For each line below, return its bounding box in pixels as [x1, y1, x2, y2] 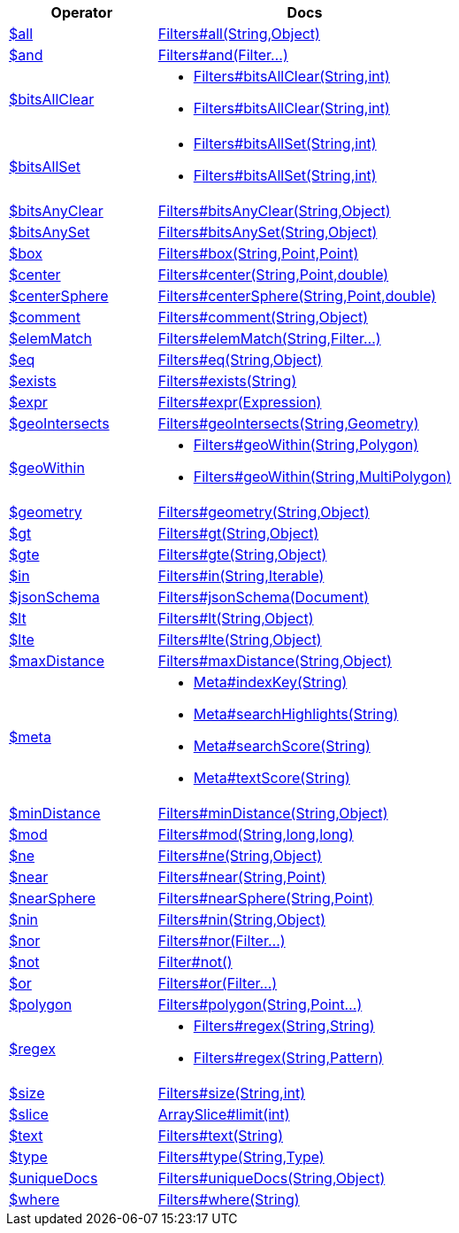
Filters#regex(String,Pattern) [193, 1049, 384, 1066]
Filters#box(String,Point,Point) [157, 244, 359, 262]
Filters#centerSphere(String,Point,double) [157, 287, 437, 305]
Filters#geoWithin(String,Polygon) [193, 436, 419, 454]
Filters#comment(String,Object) [157, 308, 368, 326]
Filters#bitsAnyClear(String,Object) [157, 202, 391, 220]
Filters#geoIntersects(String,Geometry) [157, 415, 419, 432]
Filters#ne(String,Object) [157, 847, 322, 865]
